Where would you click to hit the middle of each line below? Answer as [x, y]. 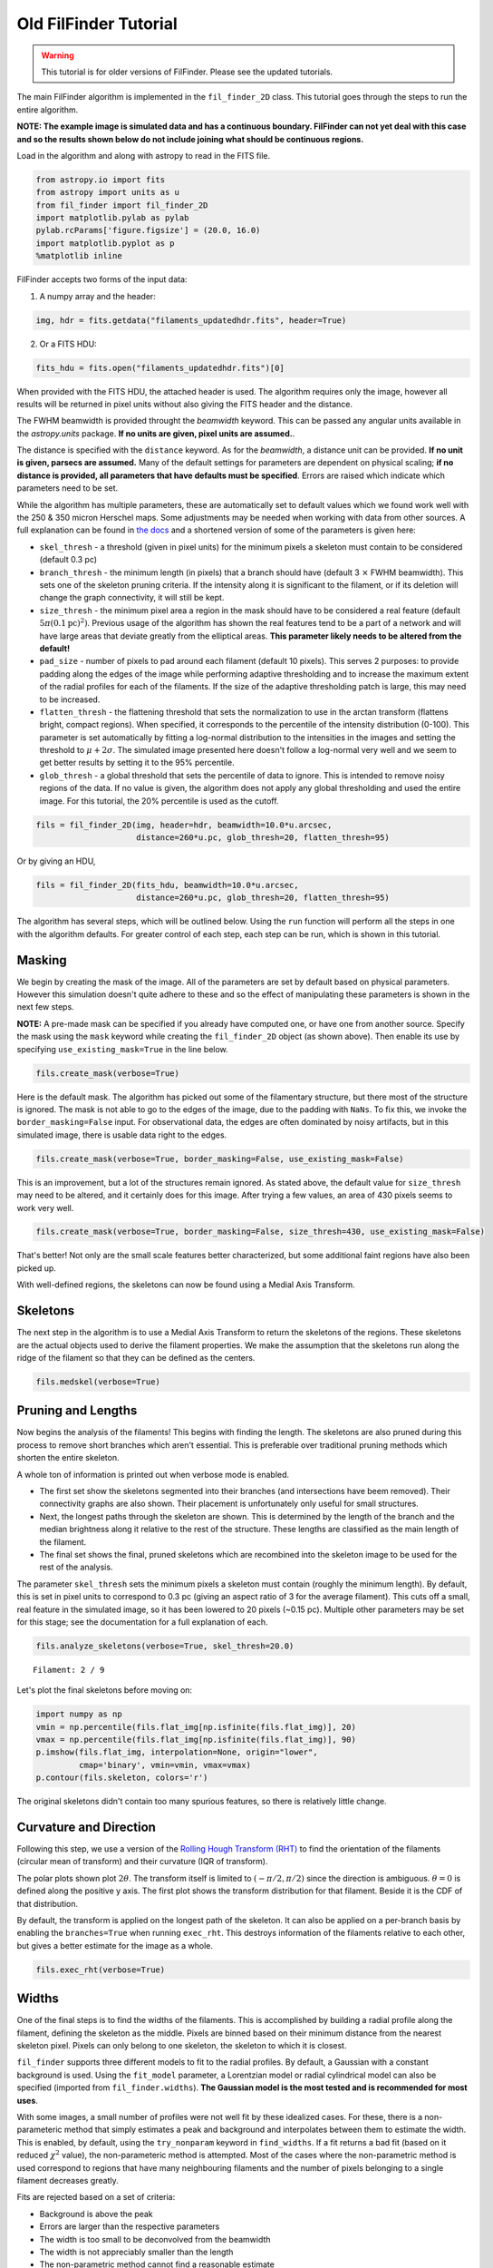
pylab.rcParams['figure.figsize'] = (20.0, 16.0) [148, 230]
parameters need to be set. [68, 488]
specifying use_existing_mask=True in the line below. [122, 1049]
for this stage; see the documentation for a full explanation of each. [142, 1622]
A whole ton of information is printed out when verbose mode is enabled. [153, 1474]
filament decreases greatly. [68, 2180]
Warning [58, 55]
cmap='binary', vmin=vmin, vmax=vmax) [164, 1765]
